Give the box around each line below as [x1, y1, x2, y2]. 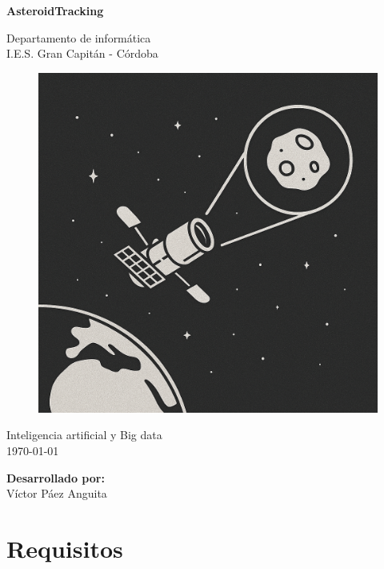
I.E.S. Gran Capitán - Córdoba [6, 45, 158, 62]
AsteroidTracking [6, 2, 104, 18]
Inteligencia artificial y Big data [6, 426, 162, 443]
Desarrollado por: [6, 469, 105, 486]
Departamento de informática [6, 29, 151, 46]
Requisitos [6, 531, 123, 564]
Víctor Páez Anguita [6, 485, 107, 502]
